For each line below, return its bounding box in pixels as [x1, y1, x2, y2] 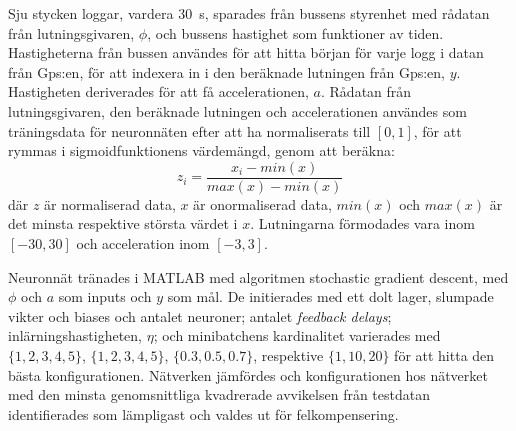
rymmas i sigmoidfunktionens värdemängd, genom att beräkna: [8, 140, 395, 161]
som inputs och [58, 286, 152, 307]
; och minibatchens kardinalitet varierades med [153, 325, 441, 346]
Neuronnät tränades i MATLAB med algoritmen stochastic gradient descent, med [8, 266, 509, 287]
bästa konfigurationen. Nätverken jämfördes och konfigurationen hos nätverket [8, 364, 488, 385]
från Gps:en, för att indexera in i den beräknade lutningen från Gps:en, [8, 61, 445, 82]
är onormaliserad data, [193, 193, 332, 214]
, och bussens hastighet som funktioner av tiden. [147, 22, 444, 43]
